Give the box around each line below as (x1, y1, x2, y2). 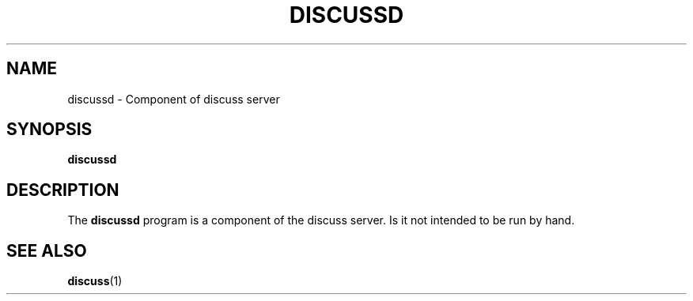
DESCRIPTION (6, 179, 119, 200)
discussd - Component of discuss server (67, 92, 280, 106)
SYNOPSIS (6, 119, 93, 140)
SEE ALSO (6, 240, 87, 261)
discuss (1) (67, 274, 123, 288)
